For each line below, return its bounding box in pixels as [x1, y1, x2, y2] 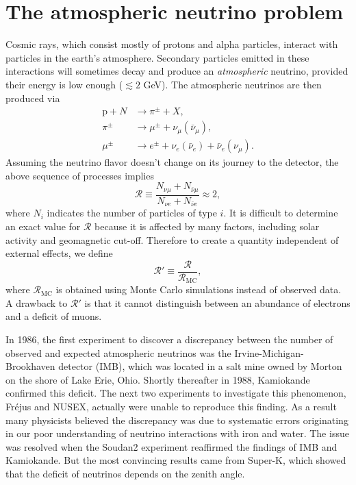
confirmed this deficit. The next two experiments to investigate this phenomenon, [5, 386, 346, 400]
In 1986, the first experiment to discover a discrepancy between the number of [5, 332, 333, 347]
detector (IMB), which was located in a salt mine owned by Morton [58, 359, 342, 373]
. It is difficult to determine [223, 206, 338, 220]
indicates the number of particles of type [47, 206, 217, 220]
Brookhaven [5, 359, 55, 373]
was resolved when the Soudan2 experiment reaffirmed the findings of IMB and [5, 439, 338, 453]
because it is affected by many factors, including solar [94, 219, 320, 233]
